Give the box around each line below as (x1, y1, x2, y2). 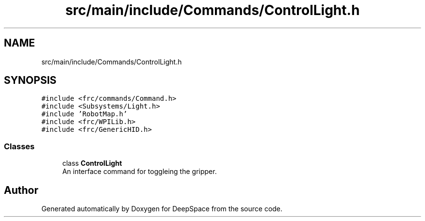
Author (4, 184, 38, 196)
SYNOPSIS (4, 74, 57, 87)
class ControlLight (62, 159, 122, 168)
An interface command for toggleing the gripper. (62, 167, 217, 176)
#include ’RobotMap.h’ (41, 110, 128, 118)
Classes (4, 141, 35, 151)
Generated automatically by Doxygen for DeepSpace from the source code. (41, 205, 283, 213)
